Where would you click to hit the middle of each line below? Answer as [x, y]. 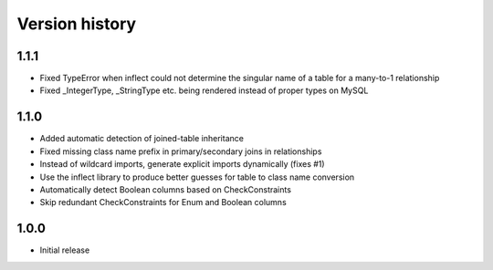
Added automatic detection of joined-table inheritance [142, 139]
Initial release [65, 250]
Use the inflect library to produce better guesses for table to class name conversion [197, 177]
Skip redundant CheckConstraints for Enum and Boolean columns [163, 202]
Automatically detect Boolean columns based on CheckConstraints [166, 189]
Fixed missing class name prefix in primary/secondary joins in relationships [181, 151]
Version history [77, 24]
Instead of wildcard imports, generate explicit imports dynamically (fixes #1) [182, 164]
